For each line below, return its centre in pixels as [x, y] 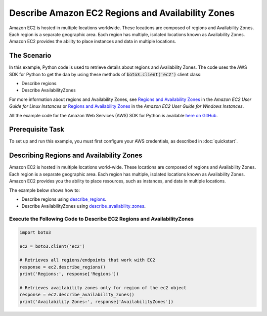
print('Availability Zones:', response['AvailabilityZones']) [96, 301]
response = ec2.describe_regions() [63, 267]
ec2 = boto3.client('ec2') [52, 246]
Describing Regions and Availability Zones [76, 156]
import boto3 [35, 232]
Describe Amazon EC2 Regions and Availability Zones [122, 13]
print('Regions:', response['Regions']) [69, 274]
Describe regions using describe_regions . [64, 199]
